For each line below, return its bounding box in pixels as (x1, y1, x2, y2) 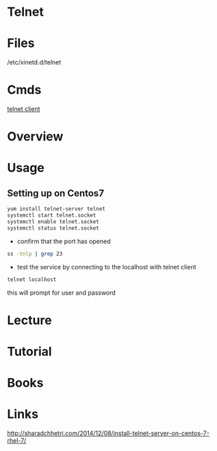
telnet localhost (7, 276, 57, 283)
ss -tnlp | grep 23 (7, 250, 63, 257)
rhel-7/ (7, 437, 27, 444)
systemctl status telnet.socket (7, 224, 99, 232)
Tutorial (7, 343, 53, 359)
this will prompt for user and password (7, 289, 116, 297)
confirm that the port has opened (16, 237, 111, 245)
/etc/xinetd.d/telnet (7, 58, 62, 66)
